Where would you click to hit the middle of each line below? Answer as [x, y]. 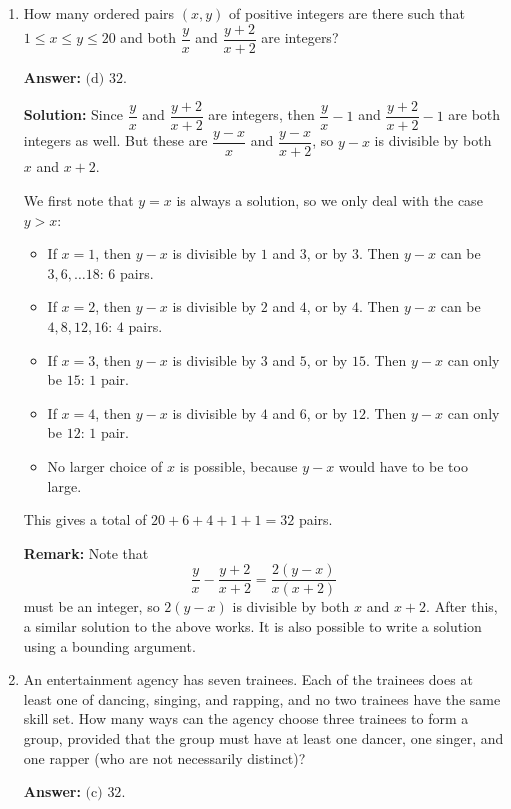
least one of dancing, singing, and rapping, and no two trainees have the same [262, 698]
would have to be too [403, 465]
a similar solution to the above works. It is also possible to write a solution [252, 625]
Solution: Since [73, 114]
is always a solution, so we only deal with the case [329, 199]
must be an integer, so [91, 606]
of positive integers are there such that [347, 13]
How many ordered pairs [99, 13]
